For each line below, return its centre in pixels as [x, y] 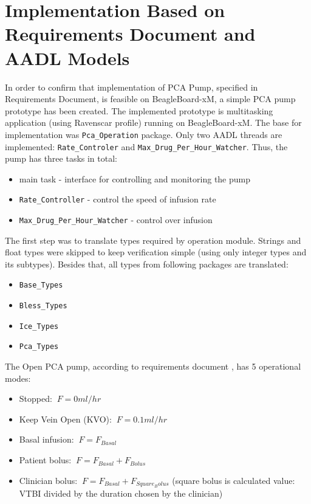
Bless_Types [43, 306]
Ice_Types [39, 326]
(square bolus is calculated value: [234, 480]
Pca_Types [39, 347]
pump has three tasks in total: [61, 158]
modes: [18, 378]
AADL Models [67, 57]
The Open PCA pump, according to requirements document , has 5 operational [153, 366]
